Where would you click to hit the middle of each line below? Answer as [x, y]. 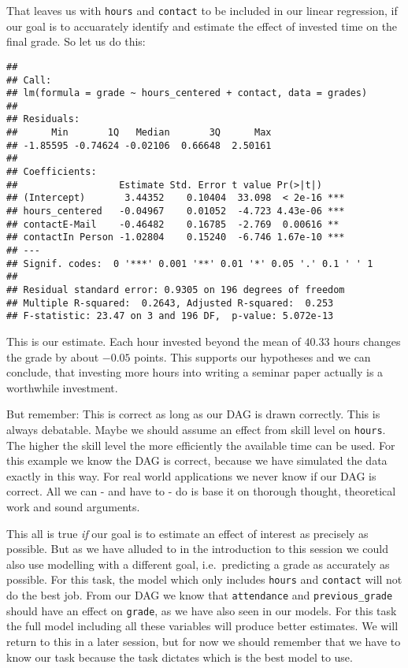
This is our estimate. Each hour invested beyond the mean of [154, 341]
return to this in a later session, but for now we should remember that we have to [204, 641]
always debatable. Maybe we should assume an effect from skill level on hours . [196, 429]
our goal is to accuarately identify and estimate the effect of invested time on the [202, 26]
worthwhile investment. [62, 387]
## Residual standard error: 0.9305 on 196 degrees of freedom [176, 290]
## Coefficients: [52, 172]
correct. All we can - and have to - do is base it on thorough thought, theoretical [201, 491]
